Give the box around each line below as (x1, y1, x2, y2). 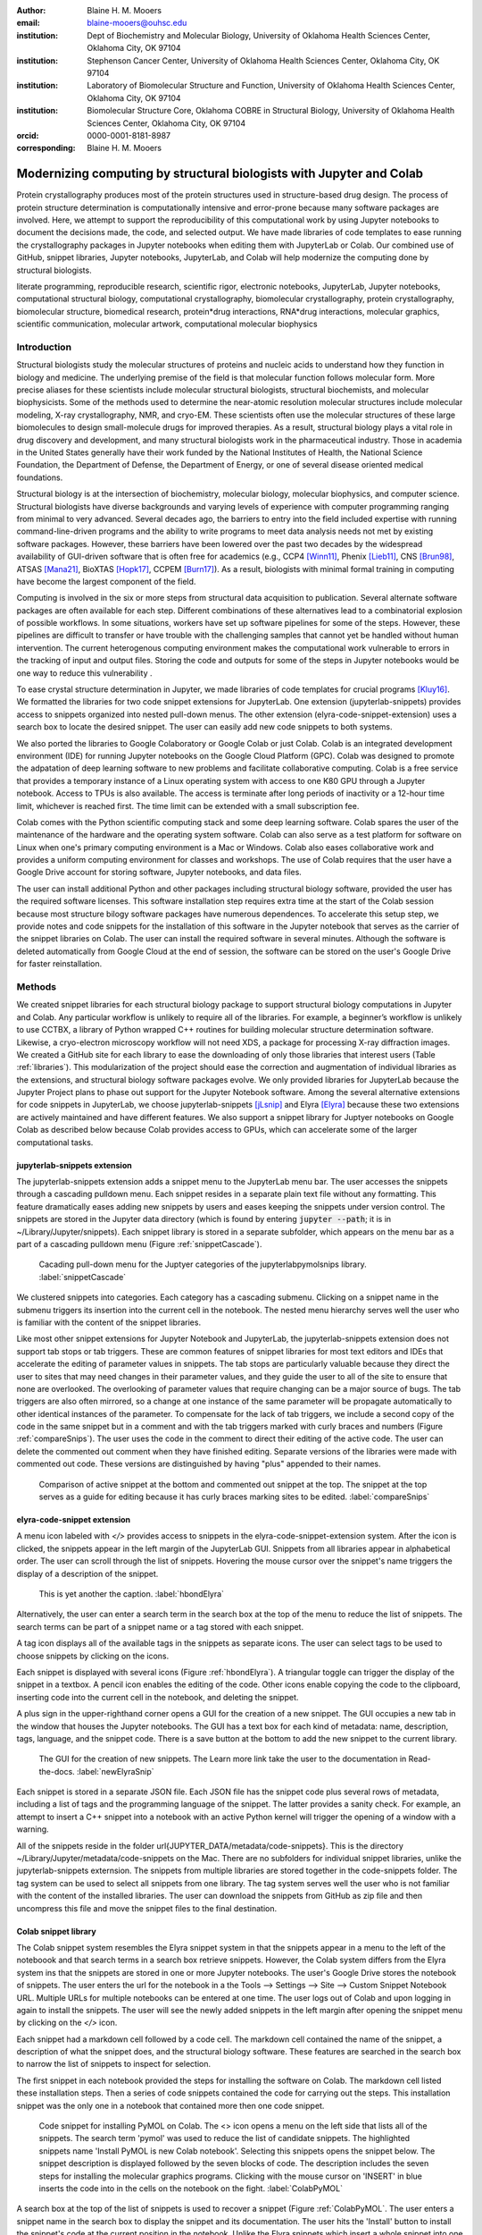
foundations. (16, 472, 63, 483)
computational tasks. (16, 1136, 94, 1148)
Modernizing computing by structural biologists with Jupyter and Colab (16, 166, 424, 181)
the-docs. (38, 1766, 75, 1776)
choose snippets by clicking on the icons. (16, 1650, 170, 1661)
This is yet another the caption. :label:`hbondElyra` (38, 1588, 225, 1599)
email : (16, 18, 40, 29)
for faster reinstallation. (16, 958, 103, 969)
